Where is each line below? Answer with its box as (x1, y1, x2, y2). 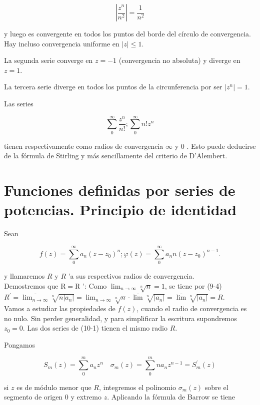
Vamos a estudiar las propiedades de (4, 303, 115, 314)
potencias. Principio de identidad (4, 199, 237, 220)
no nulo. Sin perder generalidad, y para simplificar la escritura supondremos (4, 313, 237, 323)
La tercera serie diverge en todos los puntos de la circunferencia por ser (4, 81, 222, 92)
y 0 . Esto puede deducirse (174, 140, 256, 151)
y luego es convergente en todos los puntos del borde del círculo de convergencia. (4, 28, 251, 38)
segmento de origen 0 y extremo (4, 392, 101, 402)
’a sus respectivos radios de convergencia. (68, 270, 194, 281)
